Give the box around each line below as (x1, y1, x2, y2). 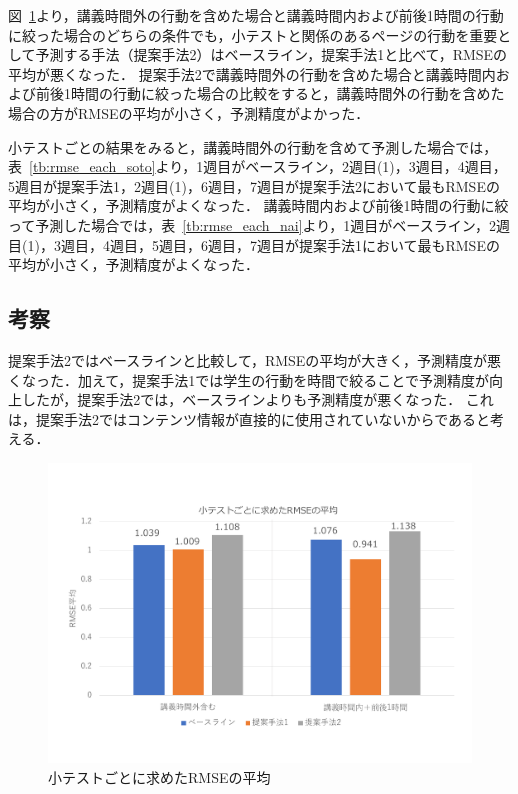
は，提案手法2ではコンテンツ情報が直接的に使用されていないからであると (8, 408, 491, 429)
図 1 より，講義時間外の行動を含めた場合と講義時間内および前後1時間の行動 (8, 5, 504, 25)
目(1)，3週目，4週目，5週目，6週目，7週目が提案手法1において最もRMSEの (8, 234, 500, 255)
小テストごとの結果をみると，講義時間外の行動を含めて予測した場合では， (8, 136, 498, 157)
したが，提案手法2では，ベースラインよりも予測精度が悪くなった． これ (21, 389, 494, 410)
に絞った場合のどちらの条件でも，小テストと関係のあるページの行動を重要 (8, 24, 498, 45)
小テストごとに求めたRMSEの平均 (48, 766, 271, 787)
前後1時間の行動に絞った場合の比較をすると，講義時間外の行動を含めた (35, 83, 505, 104)
